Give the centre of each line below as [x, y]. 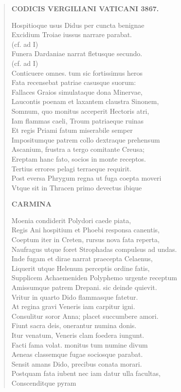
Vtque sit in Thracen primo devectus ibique [77, 187]
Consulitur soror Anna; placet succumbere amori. [85, 316]
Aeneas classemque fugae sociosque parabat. [77, 354]
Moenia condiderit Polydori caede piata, [71, 220]
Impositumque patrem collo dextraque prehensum [86, 139]
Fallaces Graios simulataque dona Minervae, [77, 92]
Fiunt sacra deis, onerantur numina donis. [74, 325]
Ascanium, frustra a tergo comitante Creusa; [78, 149]
